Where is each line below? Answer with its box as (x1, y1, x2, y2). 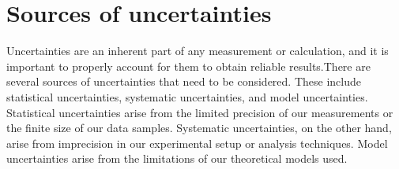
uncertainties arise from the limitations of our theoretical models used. (6, 150, 348, 167)
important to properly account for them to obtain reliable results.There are (6, 57, 371, 74)
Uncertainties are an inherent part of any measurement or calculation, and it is (6, 42, 389, 59)
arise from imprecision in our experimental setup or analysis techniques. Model (6, 134, 388, 151)
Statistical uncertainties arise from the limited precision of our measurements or (6, 104, 393, 120)
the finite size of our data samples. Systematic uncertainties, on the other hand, (6, 119, 392, 136)
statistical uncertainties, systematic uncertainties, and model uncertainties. (6, 88, 368, 105)
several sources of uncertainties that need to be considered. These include (6, 73, 361, 90)
